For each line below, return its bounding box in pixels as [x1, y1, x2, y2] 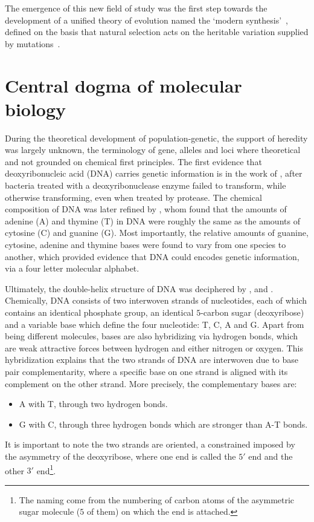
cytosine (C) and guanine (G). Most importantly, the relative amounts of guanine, [5, 226, 309, 239]
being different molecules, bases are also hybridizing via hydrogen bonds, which [5, 330, 298, 342]
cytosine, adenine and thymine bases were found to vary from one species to [5, 238, 286, 251]
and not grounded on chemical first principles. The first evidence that [5, 155, 262, 168]
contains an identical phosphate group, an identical [5, 306, 194, 318]
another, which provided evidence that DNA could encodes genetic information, [5, 250, 300, 263]
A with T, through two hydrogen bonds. [19, 397, 168, 410]
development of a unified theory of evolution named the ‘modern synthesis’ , [5, 13, 288, 26]
